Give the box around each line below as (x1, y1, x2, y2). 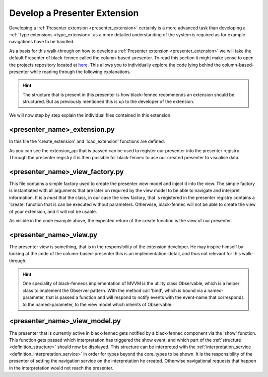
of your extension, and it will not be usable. (9, 208, 97, 214)
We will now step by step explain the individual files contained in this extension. (9, 112, 172, 118)
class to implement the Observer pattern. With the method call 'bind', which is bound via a (22, 287, 207, 293)
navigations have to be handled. (9, 39, 74, 45)
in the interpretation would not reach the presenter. (9, 365, 114, 371)
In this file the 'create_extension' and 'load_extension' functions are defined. (9, 138, 165, 144)
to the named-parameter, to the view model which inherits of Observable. (22, 301, 173, 307)
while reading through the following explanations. (30, 69, 131, 75)
